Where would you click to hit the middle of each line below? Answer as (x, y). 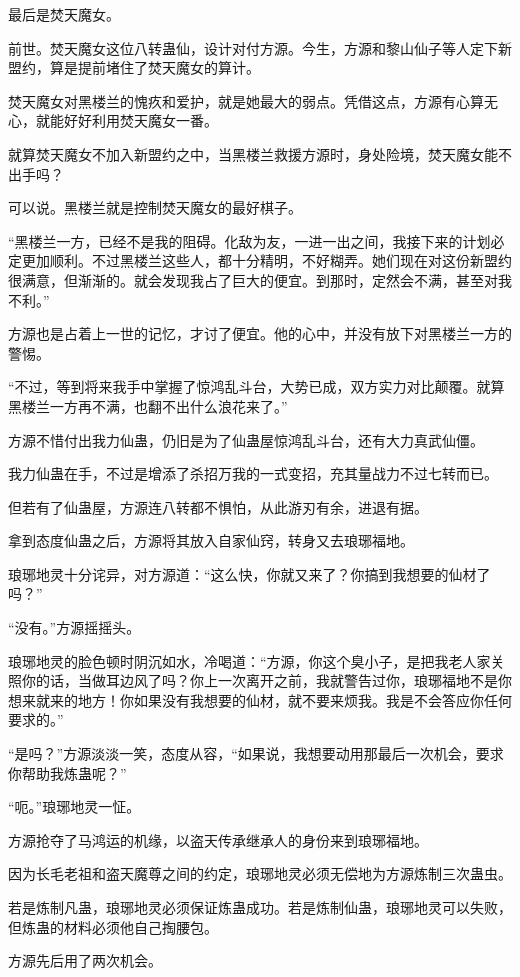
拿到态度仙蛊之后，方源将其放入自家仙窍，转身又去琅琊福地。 (211, 540)
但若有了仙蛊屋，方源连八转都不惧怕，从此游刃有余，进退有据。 (218, 506)
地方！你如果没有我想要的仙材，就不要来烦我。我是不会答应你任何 (294, 699)
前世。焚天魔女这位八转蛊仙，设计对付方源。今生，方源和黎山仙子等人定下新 (260, 47)
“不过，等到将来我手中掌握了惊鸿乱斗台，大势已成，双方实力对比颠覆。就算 (256, 386)
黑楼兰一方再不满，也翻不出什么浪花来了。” (148, 405)
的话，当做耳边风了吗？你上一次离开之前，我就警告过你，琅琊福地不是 (266, 680)
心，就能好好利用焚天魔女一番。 (113, 120)
